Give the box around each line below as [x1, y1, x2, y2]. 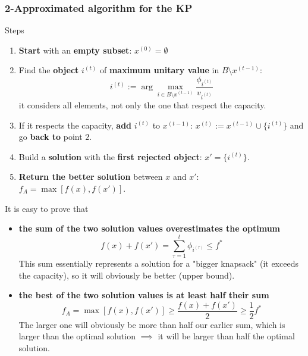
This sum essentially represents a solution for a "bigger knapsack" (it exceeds [18, 257, 298, 269]
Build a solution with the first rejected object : [18, 150, 202, 163]
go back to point [18, 130, 83, 143]
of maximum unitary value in [99, 64, 219, 76]
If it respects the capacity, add [18, 118, 132, 131]
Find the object [18, 64, 79, 76]
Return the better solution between [18, 170, 163, 183]
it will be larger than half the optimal [158, 330, 295, 342]
